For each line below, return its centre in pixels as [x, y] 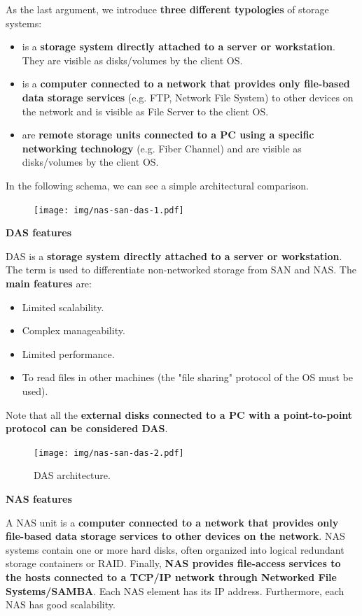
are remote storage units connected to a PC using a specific [168, 135]
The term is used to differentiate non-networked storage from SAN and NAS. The [181, 270]
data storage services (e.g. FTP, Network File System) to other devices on [188, 97]
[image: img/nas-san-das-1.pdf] [109, 210]
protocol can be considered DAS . [87, 428]
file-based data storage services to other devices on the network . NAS [175, 536]
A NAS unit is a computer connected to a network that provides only [172, 522]
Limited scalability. [63, 307]
